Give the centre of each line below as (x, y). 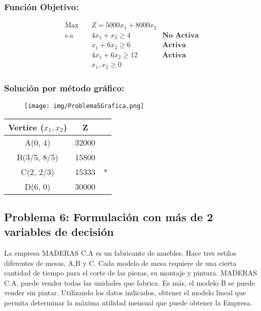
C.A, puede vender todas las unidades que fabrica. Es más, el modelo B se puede (129, 282)
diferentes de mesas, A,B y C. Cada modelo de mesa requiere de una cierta (120, 263)
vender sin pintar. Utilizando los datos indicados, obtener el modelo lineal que (125, 292)
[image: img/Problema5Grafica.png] (84, 106)
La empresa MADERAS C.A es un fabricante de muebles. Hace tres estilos (120, 253)
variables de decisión (59, 232)
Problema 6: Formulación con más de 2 (109, 216)
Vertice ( (26, 127)
